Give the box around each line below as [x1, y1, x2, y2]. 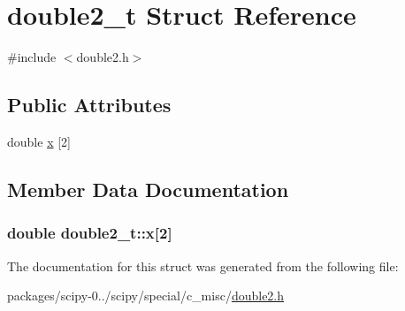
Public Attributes [7, 91, 172, 118]
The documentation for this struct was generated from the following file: [7, 256, 399, 275]
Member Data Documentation [7, 175, 289, 202]
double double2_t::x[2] [7, 222, 172, 244]
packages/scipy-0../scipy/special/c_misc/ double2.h [7, 286, 285, 305]
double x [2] [7, 132, 71, 150]
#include [7, 48, 57, 66]
